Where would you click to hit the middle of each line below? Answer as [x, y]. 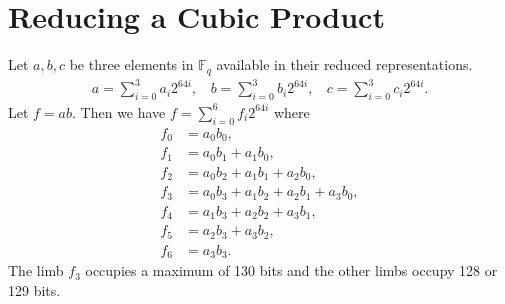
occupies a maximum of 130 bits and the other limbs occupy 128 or [291, 270]
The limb [36, 270]
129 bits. [34, 289]
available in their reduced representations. [344, 64]
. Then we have [119, 111]
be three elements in [131, 64]
